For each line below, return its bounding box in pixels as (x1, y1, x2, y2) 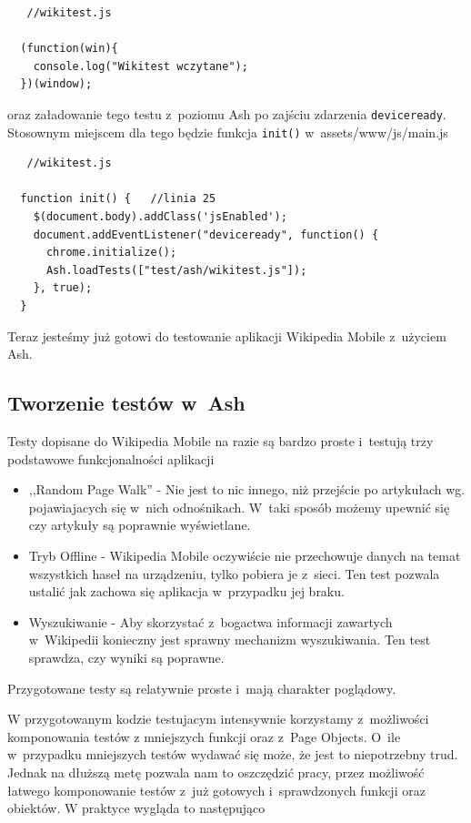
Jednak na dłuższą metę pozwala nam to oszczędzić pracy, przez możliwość (7, 762, 425, 781)
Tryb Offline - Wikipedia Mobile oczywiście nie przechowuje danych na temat (28, 545, 461, 564)
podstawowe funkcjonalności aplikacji (7, 449, 215, 468)
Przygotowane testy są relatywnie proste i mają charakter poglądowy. (7, 678, 396, 697)
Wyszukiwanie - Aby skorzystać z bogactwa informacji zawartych (28, 612, 393, 631)
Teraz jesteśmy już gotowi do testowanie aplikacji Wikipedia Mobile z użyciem (7, 326, 446, 345)
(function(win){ (20, 42, 118, 56)
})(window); (20, 77, 93, 91)
